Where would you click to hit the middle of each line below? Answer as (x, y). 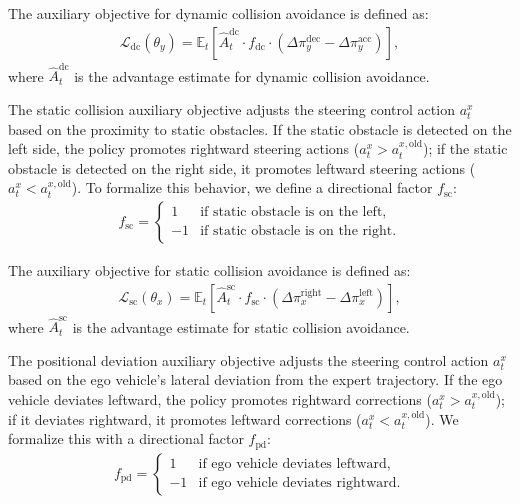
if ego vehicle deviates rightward (297, 483)
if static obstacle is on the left (291, 212)
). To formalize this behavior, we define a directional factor (252, 187)
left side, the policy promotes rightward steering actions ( (184, 148)
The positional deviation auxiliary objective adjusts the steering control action (248, 359)
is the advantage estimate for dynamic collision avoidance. (252, 75)
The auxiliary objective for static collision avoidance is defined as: (209, 269)
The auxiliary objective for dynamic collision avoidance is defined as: (218, 13)
